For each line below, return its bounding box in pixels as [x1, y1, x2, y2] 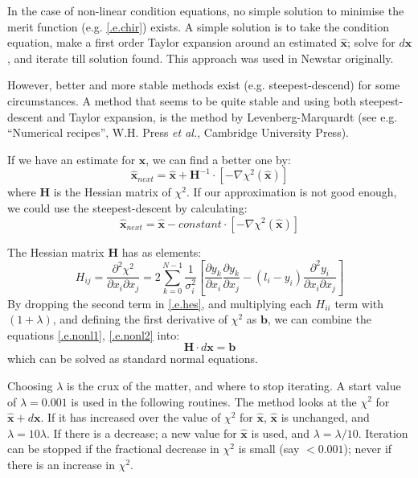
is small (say [238, 440, 300, 457]
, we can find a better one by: [145, 150, 291, 167]
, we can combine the [267, 311, 371, 328]
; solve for [347, 34, 395, 51]
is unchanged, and [281, 409, 370, 426]
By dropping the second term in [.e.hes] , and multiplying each [7, 295, 312, 311]
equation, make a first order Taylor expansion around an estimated [7, 34, 337, 51]
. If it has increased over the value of [40, 409, 221, 426]
